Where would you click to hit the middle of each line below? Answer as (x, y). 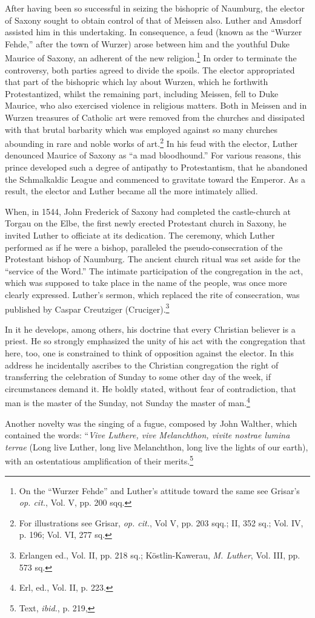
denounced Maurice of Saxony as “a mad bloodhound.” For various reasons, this (153, 155)
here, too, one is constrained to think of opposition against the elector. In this (149, 353)
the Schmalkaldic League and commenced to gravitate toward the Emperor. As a (155, 179)
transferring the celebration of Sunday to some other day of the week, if (138, 377)
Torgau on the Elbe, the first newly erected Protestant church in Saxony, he (146, 223)
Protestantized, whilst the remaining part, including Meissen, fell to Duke (142, 93)
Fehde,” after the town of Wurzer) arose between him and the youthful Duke (148, 43)
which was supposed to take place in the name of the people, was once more (146, 283)
